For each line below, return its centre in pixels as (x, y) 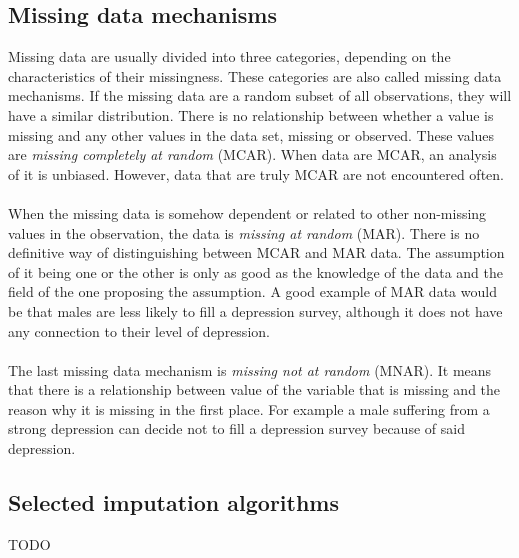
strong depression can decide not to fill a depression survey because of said (236, 428)
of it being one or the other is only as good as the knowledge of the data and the (255, 271)
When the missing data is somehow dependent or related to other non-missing (247, 212)
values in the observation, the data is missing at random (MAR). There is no (244, 232)
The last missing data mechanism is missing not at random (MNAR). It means (250, 369)
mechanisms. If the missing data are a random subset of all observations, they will (260, 95)
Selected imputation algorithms (174, 502)
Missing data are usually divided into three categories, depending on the (229, 56)
